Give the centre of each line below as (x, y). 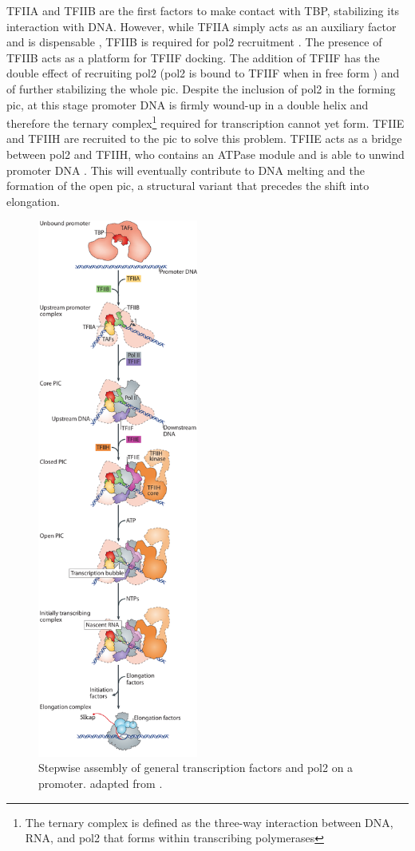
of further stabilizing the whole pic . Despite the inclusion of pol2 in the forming (201, 88)
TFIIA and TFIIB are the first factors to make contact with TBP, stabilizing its (203, 10)
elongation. (33, 201)
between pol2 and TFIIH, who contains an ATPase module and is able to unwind (206, 154)
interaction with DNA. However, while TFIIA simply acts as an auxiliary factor (202, 26)
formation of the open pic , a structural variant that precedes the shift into (188, 186)
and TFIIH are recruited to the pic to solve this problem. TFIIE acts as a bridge (204, 139)
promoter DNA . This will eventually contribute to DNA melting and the (186, 170)
